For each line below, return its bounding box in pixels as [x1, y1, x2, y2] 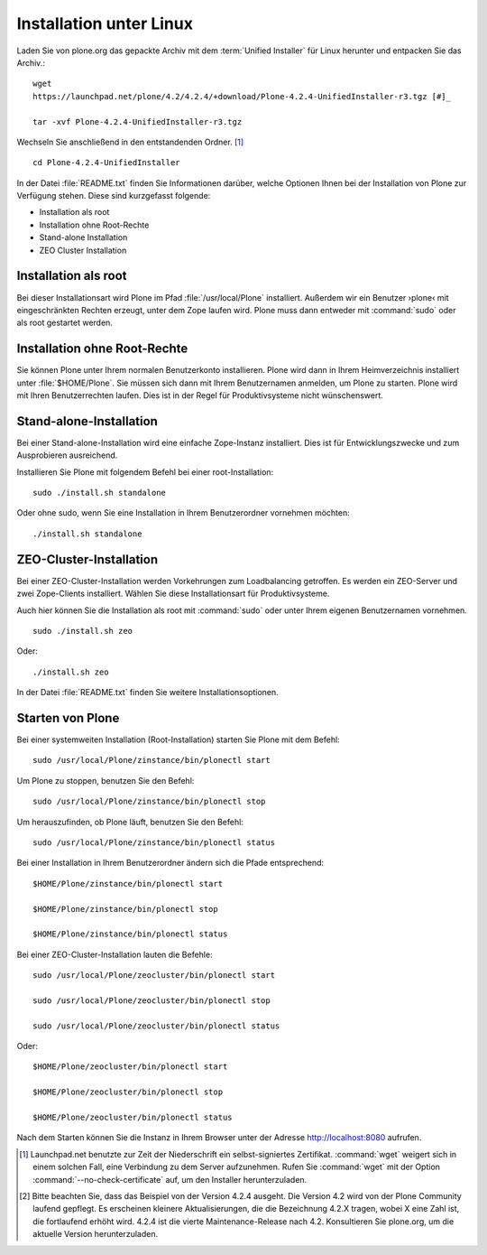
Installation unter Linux [16, 14, 194, 33]
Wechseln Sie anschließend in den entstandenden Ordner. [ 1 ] [16, 136, 244, 147]
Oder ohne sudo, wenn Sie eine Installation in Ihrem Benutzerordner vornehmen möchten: [16, 507, 351, 518]
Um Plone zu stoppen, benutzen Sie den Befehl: [16, 775, 195, 786]
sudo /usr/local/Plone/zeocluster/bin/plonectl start [32, 971, 275, 981]
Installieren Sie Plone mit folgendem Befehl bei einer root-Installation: [16, 466, 274, 478]
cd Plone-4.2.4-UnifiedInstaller [32, 158, 180, 168]
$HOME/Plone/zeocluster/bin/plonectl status [32, 1112, 234, 1122]
